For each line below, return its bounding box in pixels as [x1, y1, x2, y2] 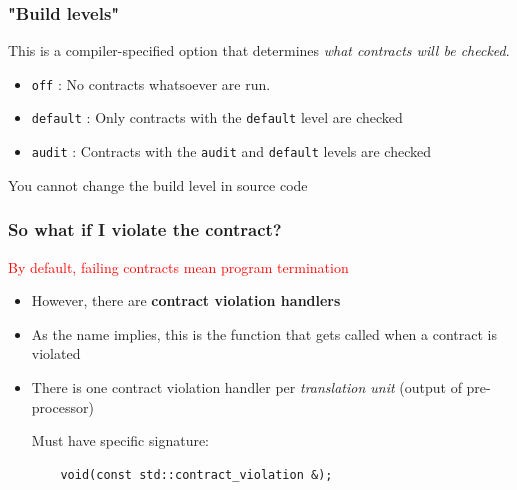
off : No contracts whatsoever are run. [31, 73, 271, 94]
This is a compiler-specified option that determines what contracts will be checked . [8, 40, 510, 61]
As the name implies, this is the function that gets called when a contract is [31, 323, 497, 344]
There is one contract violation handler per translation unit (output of [31, 376, 462, 397]
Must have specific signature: [31, 430, 210, 451]
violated [31, 343, 81, 364]
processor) [31, 396, 94, 417]
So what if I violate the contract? [8, 217, 282, 242]
